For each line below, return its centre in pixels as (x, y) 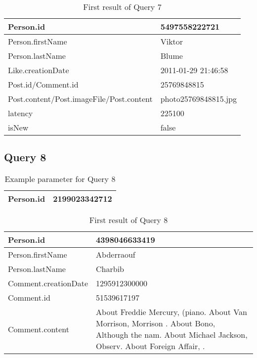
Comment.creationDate (48, 283)
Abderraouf (116, 255)
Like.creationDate (39, 70)
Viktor (172, 41)
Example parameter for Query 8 (60, 179)
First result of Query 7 (122, 7)
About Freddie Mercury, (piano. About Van (171, 312)
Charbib (110, 269)
